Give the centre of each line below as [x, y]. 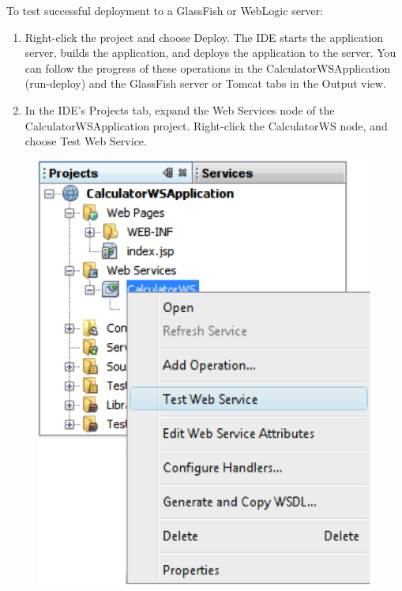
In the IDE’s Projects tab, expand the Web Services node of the [180, 109]
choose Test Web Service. [86, 141]
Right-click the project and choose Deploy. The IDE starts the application [204, 37]
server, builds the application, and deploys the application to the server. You [210, 53]
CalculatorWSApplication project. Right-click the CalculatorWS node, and [206, 125]
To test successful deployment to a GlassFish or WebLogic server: [165, 10]
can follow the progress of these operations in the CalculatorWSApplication [208, 68]
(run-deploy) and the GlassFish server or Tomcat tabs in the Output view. [205, 83]
